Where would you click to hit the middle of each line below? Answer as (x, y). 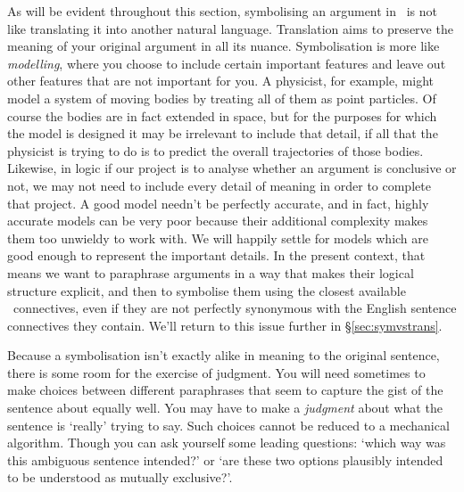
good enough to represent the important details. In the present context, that (216, 255)
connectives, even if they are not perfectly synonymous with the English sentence (235, 308)
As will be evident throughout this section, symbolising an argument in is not (223, 11)
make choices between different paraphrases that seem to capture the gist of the (225, 390)
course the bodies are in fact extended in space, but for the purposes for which (222, 115)
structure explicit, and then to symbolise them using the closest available (207, 290)
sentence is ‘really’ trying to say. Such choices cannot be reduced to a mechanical (228, 425)
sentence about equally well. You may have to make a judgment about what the (225, 408)
